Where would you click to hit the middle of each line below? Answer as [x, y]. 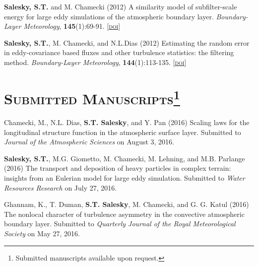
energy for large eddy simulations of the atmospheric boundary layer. [109, 16]
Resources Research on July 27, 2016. [61, 187]
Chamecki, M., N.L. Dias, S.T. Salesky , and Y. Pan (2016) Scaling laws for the [127, 122]
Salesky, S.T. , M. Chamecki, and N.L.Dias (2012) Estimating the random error [127, 42]
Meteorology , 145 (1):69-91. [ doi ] [72, 26]
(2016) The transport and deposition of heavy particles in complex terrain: [118, 168]
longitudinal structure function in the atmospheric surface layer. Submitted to [123, 132]
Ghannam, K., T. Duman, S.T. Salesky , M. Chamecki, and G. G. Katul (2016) [127, 204]
